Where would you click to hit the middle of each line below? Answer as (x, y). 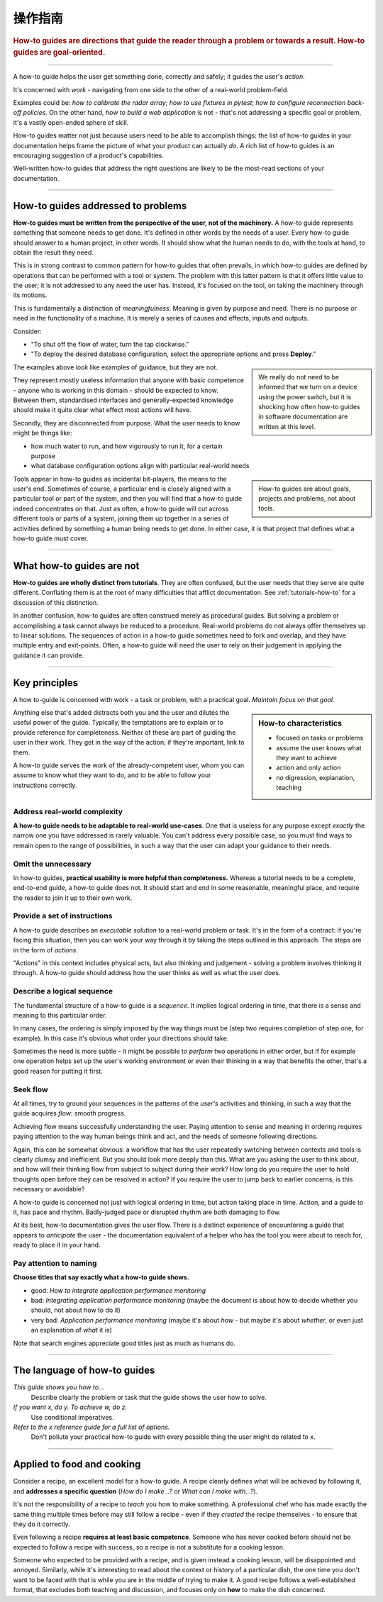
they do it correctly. (41, 1524)
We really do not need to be (299, 377)
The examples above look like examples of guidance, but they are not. (115, 367)
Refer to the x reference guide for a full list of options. (91, 1427)
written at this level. (287, 426)
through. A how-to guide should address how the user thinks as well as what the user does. (147, 973)
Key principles (45, 683)
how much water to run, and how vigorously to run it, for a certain (127, 446)
